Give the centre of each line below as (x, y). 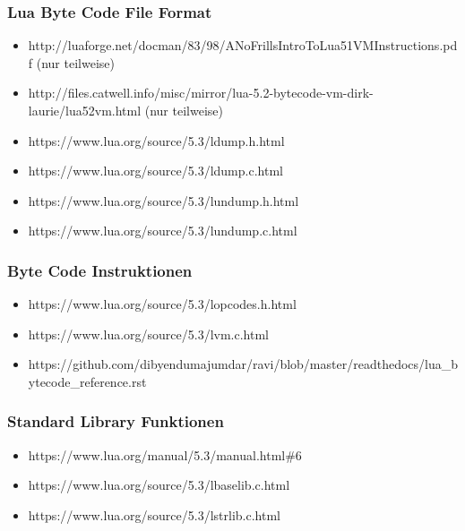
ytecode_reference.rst (87, 381)
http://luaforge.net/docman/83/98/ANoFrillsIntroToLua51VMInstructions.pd (243, 45)
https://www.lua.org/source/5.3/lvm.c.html (148, 334)
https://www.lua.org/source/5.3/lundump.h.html (164, 200)
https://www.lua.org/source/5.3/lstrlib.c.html (154, 514)
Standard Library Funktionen (116, 421)
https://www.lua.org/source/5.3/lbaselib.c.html (159, 485)
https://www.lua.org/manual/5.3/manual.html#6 (165, 454)
